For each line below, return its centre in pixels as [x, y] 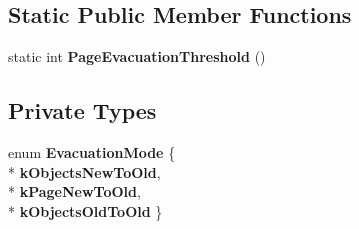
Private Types [82, 110]
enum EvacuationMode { [92, 152]
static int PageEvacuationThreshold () [137, 56]
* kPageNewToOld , [74, 191]
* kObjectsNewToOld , [84, 171]
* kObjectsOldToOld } [85, 210]
